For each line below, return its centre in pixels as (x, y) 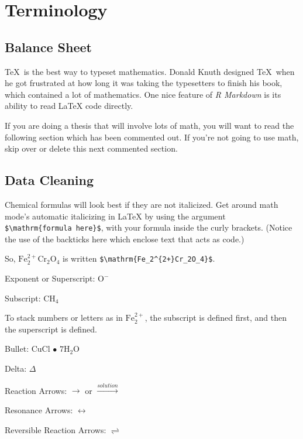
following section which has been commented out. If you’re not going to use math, (152, 137)
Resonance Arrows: (39, 409)
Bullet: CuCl (27, 349)
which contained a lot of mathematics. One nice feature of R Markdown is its (143, 94)
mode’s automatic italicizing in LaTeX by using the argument (115, 216)
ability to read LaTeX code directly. (69, 106)
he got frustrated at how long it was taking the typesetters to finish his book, (144, 83)
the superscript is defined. (51, 329)
